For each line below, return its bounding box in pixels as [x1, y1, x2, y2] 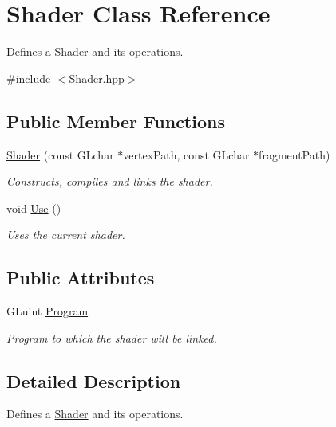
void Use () [6, 199, 61, 216]
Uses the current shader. [6, 226, 125, 243]
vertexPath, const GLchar [123, 146, 250, 163]
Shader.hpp [69, 69, 125, 86]
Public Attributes [6, 265, 155, 290]
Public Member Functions [6, 108, 225, 133]
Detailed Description [6, 368, 181, 393]
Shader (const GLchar [6, 146, 114, 163]
